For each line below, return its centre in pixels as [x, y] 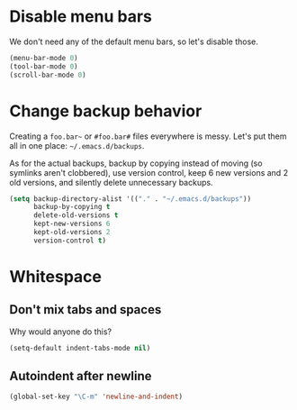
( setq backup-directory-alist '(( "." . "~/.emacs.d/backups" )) [130, 199]
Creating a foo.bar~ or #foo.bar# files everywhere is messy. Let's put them [148, 136]
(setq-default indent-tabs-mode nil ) [80, 348]
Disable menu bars [81, 17]
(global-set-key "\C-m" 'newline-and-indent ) [96, 397]
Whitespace [55, 276]
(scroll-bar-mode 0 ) [48, 75]
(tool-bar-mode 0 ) [44, 66]
